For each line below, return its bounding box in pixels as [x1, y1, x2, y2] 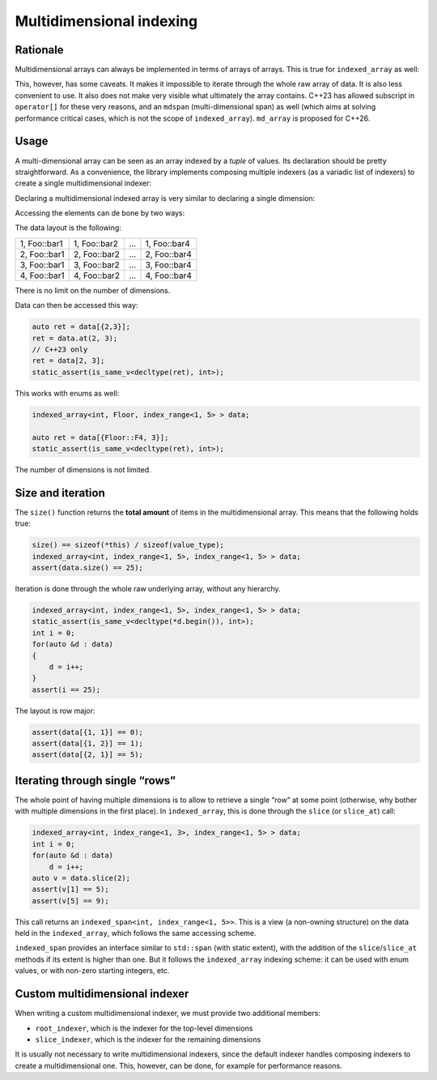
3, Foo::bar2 [73, 259, 121, 271]
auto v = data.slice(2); [32, 873, 131, 882]
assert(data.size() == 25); [32, 563, 143, 572]
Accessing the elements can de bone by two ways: [15, 208, 185, 218]
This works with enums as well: [15, 388, 120, 398]
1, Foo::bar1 [19, 237, 64, 249]
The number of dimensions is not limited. [15, 464, 151, 474]
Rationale [15, 43, 64, 57]
